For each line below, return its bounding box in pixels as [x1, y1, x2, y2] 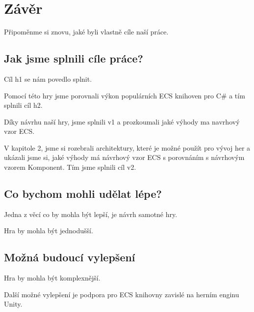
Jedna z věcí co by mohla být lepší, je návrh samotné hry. [4, 209, 178, 219]
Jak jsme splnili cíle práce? [4, 51, 143, 66]
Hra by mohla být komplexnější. [4, 273, 101, 283]
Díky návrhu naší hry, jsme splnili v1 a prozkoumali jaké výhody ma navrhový [4, 116, 240, 126]
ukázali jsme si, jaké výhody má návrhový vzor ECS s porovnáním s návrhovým [4, 152, 245, 162]
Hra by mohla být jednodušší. [4, 225, 93, 236]
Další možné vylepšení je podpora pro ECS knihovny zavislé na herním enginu [4, 289, 239, 299]
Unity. [4, 299, 23, 309]
